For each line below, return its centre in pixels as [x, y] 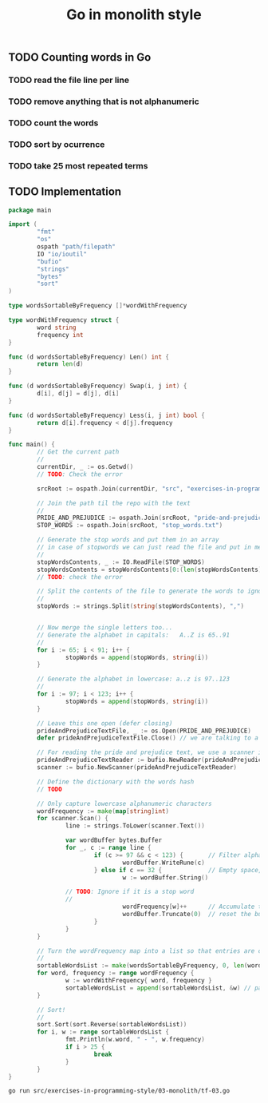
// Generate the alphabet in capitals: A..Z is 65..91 [133, 635]
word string [57, 327]
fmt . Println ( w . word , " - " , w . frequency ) [135, 1040]
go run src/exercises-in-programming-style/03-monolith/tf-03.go [119, 1091]
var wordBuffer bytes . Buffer [113, 840]
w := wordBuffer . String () [166, 877]
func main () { [32, 445]
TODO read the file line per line [69, 80]
